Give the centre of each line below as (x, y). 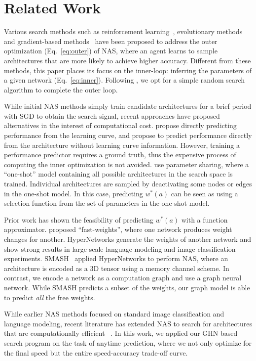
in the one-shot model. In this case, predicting (73, 193)
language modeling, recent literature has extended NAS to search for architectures (128, 323)
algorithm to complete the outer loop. (61, 89)
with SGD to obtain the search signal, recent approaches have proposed (112, 115)
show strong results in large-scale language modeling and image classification (120, 248)
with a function (204, 219)
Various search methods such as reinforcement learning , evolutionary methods (123, 31)
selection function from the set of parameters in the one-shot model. (107, 203)
